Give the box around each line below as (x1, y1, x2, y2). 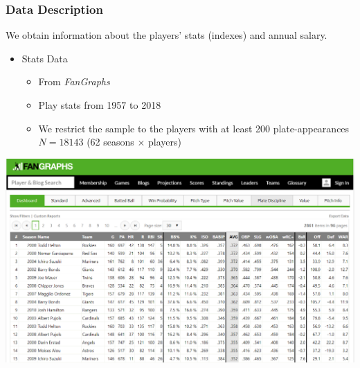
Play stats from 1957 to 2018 (38, 98, 161, 112)
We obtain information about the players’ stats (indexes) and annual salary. (6, 28, 327, 42)
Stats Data (21, 51, 68, 65)
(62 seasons (87, 134, 134, 149)
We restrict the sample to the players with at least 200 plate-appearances (38, 121, 350, 135)
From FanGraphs (38, 74, 110, 89)
